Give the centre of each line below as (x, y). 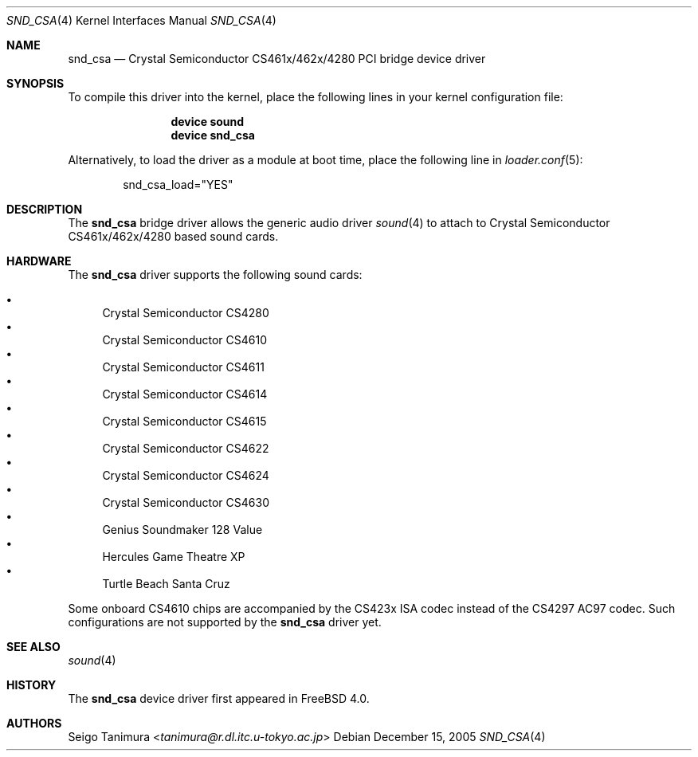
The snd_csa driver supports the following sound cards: (215, 275)
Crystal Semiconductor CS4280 (186, 313)
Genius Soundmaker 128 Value (182, 530)
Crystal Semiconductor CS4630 (186, 502)
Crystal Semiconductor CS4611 (183, 367)
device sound (208, 122)
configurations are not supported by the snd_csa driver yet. (225, 622)
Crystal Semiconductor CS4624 (186, 475)
